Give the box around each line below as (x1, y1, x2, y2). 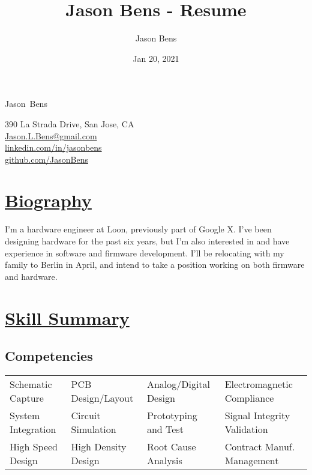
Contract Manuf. (224, 439, 295, 453)
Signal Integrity (224, 408, 290, 422)
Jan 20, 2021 (133, 52, 179, 64)
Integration (10, 422, 56, 436)
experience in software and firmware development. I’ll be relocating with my (5, 246, 284, 259)
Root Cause (146, 439, 196, 453)
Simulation (71, 422, 116, 436)
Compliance (224, 390, 274, 405)
